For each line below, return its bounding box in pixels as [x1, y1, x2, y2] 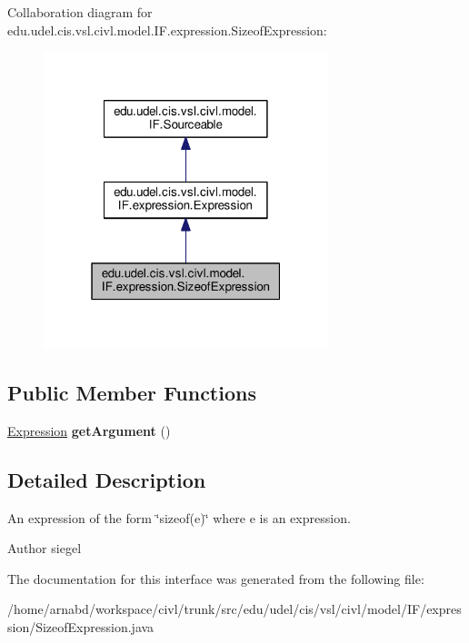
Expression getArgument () [7, 420, 171, 440]
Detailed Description [7, 465, 206, 493]
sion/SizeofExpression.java [7, 617, 155, 636]
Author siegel [7, 539, 82, 558]
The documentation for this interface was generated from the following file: [7, 569, 424, 588]
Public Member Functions [7, 378, 256, 406]
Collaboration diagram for [7, 3, 153, 21]
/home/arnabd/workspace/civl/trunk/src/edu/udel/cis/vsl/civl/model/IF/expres [7, 599, 462, 618]
